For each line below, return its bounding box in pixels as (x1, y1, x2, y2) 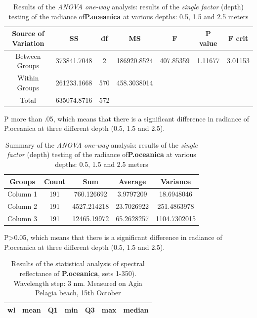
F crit (228, 33, 249, 43)
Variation (12, 38, 44, 48)
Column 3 (7, 213, 37, 224)
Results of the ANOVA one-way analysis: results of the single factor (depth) (13, 1, 244, 11)
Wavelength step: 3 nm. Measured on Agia (13, 278, 142, 288)
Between (15, 50, 41, 61)
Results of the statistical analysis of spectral (11, 258, 145, 269)
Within (17, 73, 39, 83)
